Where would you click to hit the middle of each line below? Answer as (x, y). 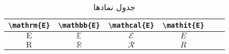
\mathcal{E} (131, 25)
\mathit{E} (183, 25)
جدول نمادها (114, 7)
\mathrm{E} (29, 25)
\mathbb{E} (79, 25)
